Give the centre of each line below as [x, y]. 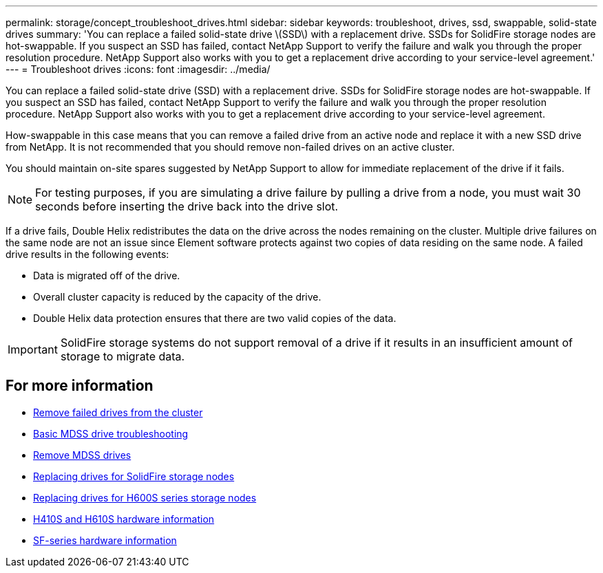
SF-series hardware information [105, 540]
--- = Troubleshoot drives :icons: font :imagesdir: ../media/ [138, 69]
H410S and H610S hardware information [124, 519]
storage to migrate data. [123, 356]
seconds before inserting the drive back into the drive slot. [187, 206]
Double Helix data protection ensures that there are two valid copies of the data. [215, 318]
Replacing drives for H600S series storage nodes [145, 497]
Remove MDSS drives [82, 455]
